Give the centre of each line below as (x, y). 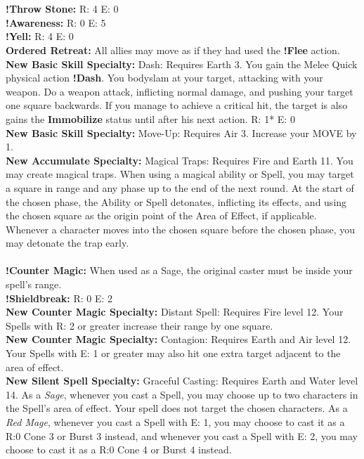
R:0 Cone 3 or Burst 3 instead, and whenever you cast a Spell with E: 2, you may (182, 435)
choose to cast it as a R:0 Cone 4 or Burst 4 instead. (119, 450)
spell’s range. (34, 284)
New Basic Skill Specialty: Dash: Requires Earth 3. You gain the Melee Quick (182, 64)
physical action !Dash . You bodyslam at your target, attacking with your (164, 78)
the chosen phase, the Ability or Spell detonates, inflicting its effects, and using (176, 201)
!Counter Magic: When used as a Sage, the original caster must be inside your (179, 270)
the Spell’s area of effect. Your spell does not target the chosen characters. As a (177, 408)
